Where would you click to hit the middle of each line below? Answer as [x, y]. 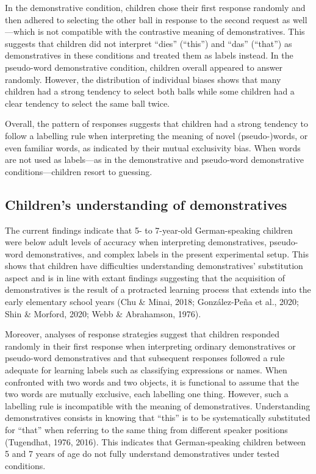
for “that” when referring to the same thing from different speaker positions [146, 430]
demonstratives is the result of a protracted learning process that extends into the [158, 289]
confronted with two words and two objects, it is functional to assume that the [152, 382]
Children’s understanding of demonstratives [146, 204]
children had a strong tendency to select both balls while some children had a [150, 91]
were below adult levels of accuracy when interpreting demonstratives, [136, 242]
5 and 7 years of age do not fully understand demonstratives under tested [142, 454]
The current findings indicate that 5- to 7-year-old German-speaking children [149, 230]
